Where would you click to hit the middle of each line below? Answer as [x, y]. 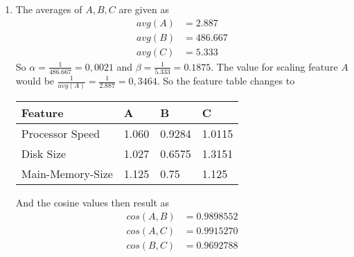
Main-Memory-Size [67, 174]
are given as [144, 9]
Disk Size [44, 154]
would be [35, 80]
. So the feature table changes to [226, 80]
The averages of [49, 9]
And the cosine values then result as [92, 203]
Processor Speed [61, 134]
